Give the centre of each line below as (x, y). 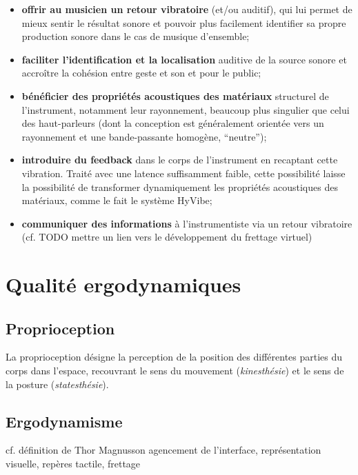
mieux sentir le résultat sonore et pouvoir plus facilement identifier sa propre (184, 22)
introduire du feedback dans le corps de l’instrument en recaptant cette (180, 160)
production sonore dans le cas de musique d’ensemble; (136, 36)
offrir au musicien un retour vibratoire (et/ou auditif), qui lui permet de (187, 9)
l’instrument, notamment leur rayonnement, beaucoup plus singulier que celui (186, 109)
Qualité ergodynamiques (123, 284)
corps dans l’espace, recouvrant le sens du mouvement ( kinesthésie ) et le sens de (175, 371)
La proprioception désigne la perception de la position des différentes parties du (174, 357)
